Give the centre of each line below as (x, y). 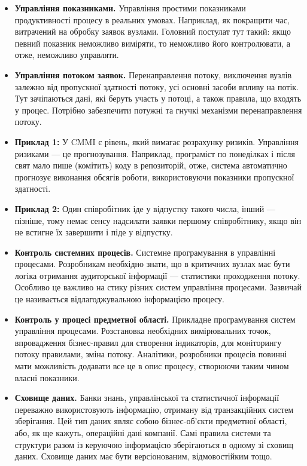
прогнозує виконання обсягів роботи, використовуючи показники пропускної (154, 177)
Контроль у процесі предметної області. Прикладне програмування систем (155, 319)
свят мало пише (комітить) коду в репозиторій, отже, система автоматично (151, 165)
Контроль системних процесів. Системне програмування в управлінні (145, 252)
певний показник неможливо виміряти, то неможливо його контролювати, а (153, 43)
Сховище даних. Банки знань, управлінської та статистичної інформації (147, 398)
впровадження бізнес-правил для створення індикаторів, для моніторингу (148, 342)
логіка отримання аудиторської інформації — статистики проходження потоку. (157, 275)
